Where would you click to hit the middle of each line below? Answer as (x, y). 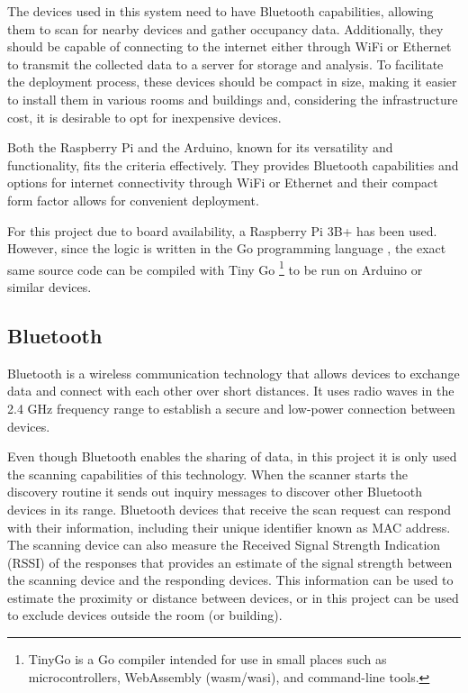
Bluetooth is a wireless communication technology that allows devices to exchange (234, 373)
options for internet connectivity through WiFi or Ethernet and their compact (223, 182)
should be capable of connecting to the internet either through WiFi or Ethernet (229, 46)
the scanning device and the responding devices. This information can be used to (230, 580)
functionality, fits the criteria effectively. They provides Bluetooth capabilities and (233, 164)
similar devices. (49, 286)
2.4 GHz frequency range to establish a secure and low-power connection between (231, 408)
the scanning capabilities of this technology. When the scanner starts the (208, 474)
